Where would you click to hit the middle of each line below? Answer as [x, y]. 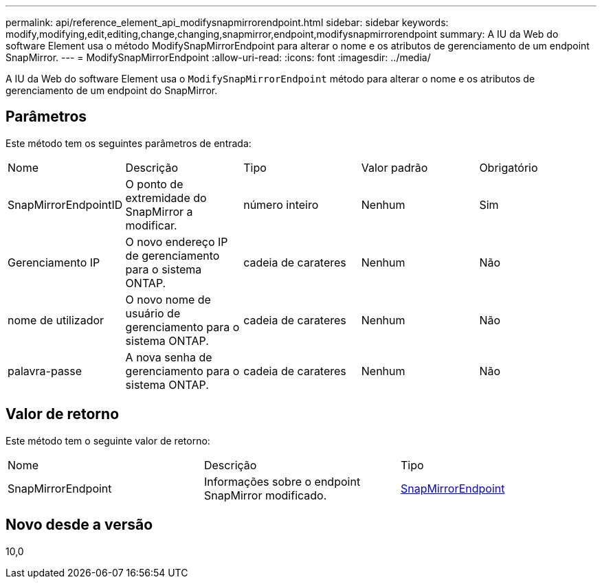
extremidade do [166, 198]
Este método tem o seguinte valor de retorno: [108, 440]
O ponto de [154, 184]
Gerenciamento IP [54, 262]
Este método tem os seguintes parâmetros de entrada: [129, 143]
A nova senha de [169, 357]
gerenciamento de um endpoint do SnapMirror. [112, 90]
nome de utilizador [56, 320]
